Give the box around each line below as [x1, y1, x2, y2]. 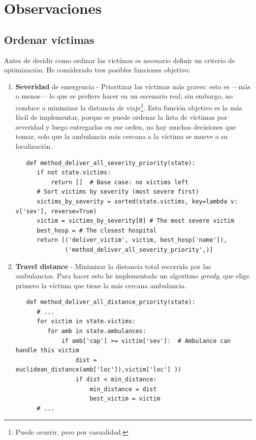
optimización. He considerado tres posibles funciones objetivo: [4, 65, 191, 75]
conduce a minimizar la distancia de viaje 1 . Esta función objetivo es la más [15, 101, 242, 112]
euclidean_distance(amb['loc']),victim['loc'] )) [15, 366, 182, 373]
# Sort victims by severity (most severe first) [36, 188, 199, 196]
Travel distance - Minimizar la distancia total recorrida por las [15, 261, 211, 271]
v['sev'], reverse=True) [15, 207, 97, 215]
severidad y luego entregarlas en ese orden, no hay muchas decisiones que [15, 121, 236, 132]
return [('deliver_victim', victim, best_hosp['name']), [36, 237, 227, 244]
